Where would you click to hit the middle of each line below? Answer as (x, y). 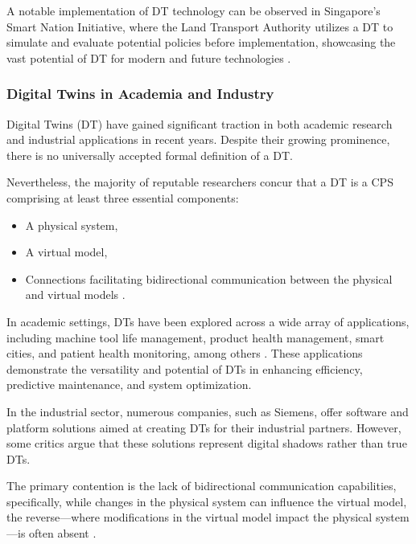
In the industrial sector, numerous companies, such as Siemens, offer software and (208, 411)
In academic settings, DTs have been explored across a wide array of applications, (208, 321)
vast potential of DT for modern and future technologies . (149, 57)
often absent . (63, 533)
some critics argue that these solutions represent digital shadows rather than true (207, 443)
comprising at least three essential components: (123, 197)
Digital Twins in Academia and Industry (140, 94)
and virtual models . (75, 294)
